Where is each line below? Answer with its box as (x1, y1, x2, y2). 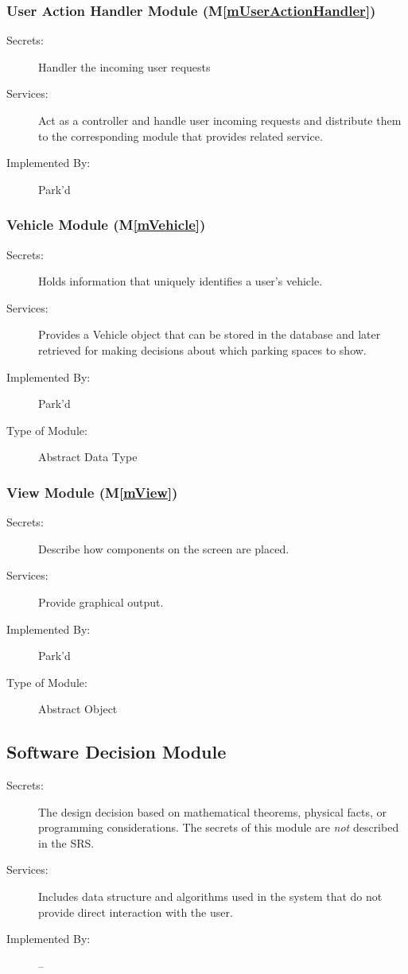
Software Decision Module (6, 739, 227, 764)
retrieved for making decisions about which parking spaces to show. (38, 341, 367, 358)
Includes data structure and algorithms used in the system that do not (38, 888, 383, 905)
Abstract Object (38, 700, 118, 717)
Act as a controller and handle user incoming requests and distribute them (38, 112, 402, 128)
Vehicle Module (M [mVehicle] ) (6, 215, 206, 235)
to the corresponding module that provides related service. (38, 127, 323, 144)
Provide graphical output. (38, 593, 164, 610)
